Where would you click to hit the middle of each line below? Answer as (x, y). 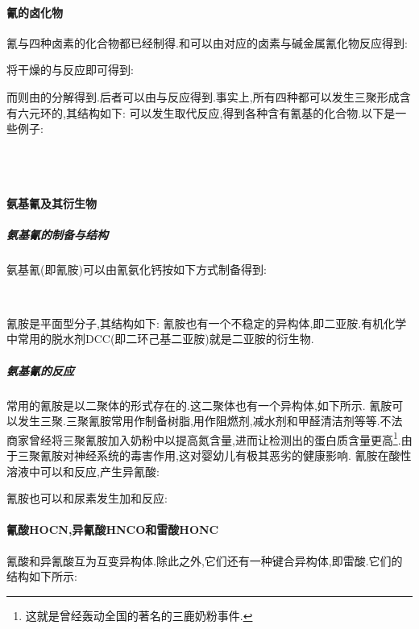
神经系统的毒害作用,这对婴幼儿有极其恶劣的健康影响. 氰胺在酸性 (243, 455)
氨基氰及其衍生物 (52, 203)
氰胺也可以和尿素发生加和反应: (87, 498)
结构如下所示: (42, 576)
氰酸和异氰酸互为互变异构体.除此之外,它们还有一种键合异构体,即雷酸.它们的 (205, 560)
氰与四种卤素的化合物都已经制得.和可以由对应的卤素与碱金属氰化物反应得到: (207, 42)
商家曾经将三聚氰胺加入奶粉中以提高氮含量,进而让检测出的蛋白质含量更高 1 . (204, 438)
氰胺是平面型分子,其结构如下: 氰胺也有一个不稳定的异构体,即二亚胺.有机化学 (207, 323)
